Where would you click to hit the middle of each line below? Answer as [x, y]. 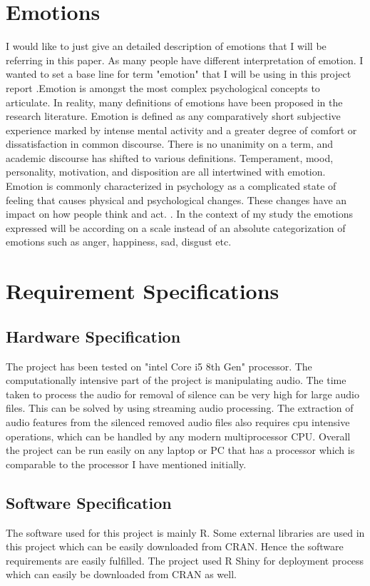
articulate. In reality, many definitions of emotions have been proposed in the [174, 102]
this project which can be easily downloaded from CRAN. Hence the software [175, 546]
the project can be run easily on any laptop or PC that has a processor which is [180, 450]
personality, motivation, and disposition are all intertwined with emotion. [166, 172]
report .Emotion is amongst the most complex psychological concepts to [163, 87]
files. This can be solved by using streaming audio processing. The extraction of [180, 408]
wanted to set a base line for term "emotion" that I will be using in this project [179, 74]
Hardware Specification [93, 336]
